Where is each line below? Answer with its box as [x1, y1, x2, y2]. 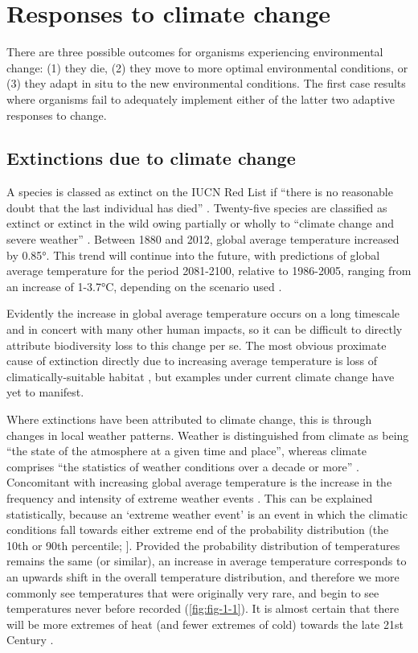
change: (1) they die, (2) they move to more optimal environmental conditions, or [6, 59, 408, 76]
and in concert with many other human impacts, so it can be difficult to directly [6, 321, 403, 338]
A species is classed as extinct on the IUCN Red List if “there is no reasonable [6, 183, 393, 200]
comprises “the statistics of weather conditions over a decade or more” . [6, 458, 359, 474]
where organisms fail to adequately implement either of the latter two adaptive [6, 90, 395, 107]
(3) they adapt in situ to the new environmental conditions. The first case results [6, 75, 406, 92]
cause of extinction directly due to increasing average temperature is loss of [6, 352, 377, 369]
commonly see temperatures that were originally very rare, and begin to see [6, 584, 379, 601]
